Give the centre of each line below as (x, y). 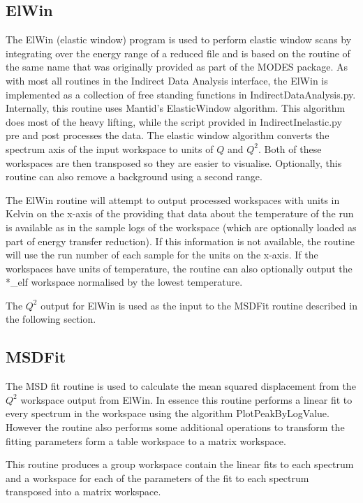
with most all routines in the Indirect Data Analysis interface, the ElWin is (167, 80)
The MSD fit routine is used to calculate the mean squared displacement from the (181, 386)
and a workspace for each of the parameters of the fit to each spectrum (157, 478)
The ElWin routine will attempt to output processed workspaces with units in (173, 199)
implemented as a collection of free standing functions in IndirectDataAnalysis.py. (181, 94)
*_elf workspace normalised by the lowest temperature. (124, 282)
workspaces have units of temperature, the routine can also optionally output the (179, 268)
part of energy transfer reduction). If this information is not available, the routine (180, 241)
